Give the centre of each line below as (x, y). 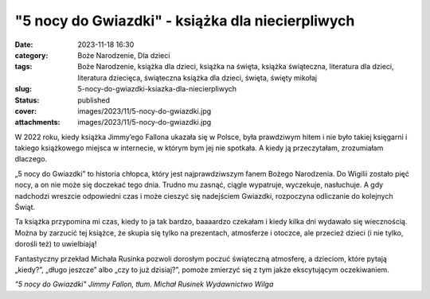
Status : (27, 100)
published (94, 100)
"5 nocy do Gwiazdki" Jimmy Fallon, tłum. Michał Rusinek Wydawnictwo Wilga (144, 284)
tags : (23, 67)
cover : (26, 111)
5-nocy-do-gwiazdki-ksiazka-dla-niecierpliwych (157, 89)
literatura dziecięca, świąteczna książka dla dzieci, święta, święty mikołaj (197, 78)
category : (31, 55)
